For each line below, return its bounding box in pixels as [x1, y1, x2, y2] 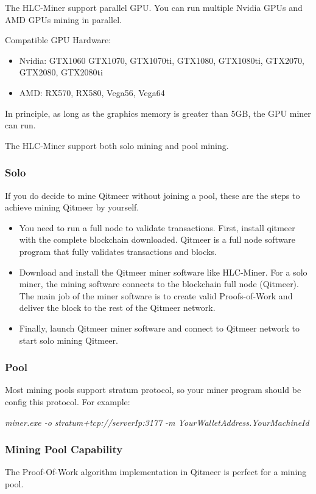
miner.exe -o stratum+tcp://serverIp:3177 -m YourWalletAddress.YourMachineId [5, 416, 309, 428]
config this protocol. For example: [5, 395, 130, 408]
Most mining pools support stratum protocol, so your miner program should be [5, 383, 301, 396]
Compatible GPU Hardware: [5, 33, 111, 46]
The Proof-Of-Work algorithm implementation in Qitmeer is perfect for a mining [5, 465, 307, 478]
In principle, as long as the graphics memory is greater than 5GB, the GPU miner [5, 106, 311, 119]
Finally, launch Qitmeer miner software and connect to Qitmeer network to [19, 321, 300, 334]
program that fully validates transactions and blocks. [19, 245, 217, 257]
